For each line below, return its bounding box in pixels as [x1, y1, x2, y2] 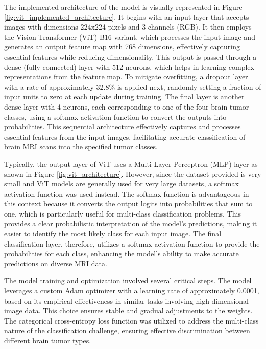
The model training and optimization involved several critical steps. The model [4, 275, 252, 286]
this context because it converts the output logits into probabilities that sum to [4, 198, 253, 209]
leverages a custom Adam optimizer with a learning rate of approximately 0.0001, [4, 285, 259, 296]
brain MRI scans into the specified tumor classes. [4, 141, 158, 152]
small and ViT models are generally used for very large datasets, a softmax [4, 178, 239, 189]
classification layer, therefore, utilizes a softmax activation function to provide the [4, 238, 260, 249]
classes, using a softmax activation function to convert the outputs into [4, 111, 227, 122]
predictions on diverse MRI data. [4, 258, 107, 269]
